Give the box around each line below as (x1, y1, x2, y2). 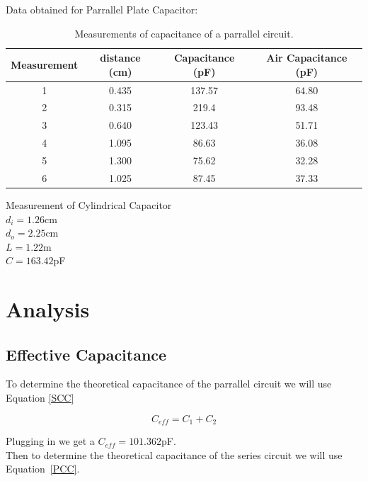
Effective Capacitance (6, 343, 167, 365)
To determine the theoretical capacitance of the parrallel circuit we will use (6, 376, 332, 391)
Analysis (6, 295, 90, 324)
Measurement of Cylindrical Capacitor (6, 197, 172, 212)
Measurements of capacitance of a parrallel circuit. (74, 26, 294, 40)
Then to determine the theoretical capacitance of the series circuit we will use (6, 447, 343, 462)
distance (100, 50, 141, 65)
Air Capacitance (266, 50, 347, 65)
